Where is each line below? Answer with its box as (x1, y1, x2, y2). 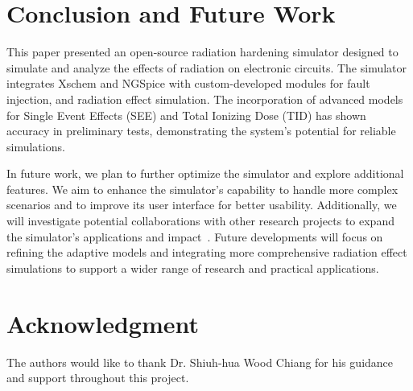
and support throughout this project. (6, 369, 189, 386)
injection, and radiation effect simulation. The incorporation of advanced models (6, 90, 403, 107)
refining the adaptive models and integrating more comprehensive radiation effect (6, 244, 407, 261)
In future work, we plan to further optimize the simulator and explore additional (6, 165, 404, 182)
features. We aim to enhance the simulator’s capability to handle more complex (6, 180, 399, 197)
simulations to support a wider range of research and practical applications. (6, 259, 379, 276)
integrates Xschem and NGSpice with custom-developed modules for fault (6, 75, 370, 92)
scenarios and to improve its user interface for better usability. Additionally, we (6, 196, 397, 213)
